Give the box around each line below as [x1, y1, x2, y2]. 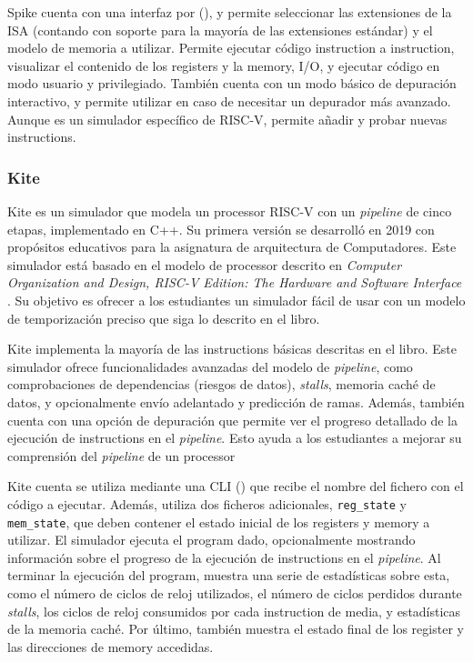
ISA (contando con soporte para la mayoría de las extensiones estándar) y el [7, 20, 433, 39]
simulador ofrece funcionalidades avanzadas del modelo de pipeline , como [7, 356, 413, 376]
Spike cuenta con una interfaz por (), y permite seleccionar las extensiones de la [7, 3, 452, 21]
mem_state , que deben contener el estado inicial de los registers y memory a [7, 512, 430, 531]
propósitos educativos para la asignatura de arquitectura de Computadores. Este [7, 237, 457, 256]
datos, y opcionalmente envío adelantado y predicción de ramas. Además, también [7, 392, 465, 411]
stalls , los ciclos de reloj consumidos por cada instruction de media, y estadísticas [7, 601, 461, 620]
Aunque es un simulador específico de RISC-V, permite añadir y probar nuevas [7, 109, 448, 128]
